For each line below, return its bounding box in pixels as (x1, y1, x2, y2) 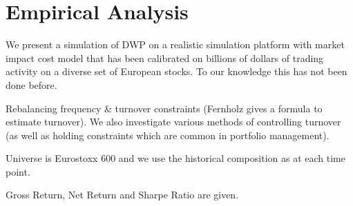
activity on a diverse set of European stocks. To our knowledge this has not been (6, 64, 347, 79)
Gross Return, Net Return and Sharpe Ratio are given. (6, 187, 239, 202)
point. (6, 164, 30, 178)
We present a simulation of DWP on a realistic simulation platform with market (6, 37, 345, 52)
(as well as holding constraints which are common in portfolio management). (6, 127, 330, 142)
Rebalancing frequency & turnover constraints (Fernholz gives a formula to (6, 101, 323, 115)
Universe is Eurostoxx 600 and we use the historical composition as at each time (6, 151, 345, 165)
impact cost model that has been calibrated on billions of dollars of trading (6, 50, 324, 65)
